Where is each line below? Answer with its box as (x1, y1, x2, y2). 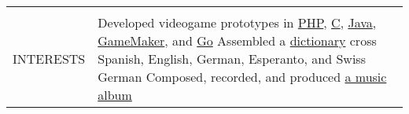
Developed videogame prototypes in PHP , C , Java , (98, 13, 377, 31)
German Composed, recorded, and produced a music (98, 68, 387, 86)
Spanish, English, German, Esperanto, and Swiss (98, 50, 366, 68)
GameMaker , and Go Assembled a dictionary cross (98, 31, 377, 50)
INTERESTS (13, 50, 86, 68)
